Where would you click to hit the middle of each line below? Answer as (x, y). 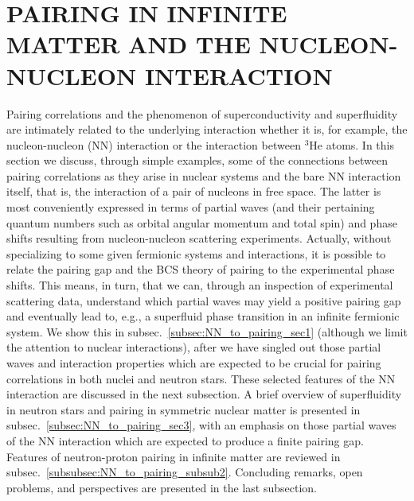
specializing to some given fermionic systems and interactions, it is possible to (196, 253)
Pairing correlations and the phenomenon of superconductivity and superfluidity (202, 113)
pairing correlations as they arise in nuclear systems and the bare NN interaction (204, 175)
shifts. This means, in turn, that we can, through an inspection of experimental (200, 285)
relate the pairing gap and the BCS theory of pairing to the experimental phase (201, 269)
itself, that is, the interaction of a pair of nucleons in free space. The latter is (194, 191)
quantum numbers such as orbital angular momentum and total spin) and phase (202, 222)
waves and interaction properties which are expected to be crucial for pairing (194, 363)
